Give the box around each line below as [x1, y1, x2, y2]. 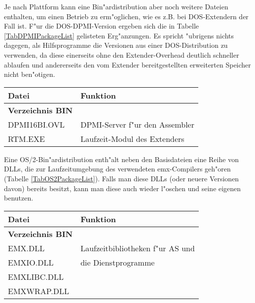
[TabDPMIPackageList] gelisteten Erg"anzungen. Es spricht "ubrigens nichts [4, 30, 234, 40]
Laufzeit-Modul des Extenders [80, 133, 184, 144]
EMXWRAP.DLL [8, 285, 70, 297]
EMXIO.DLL [8, 256, 54, 268]
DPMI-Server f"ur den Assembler [80, 118, 194, 130]
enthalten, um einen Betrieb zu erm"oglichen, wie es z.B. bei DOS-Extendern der [4, 11, 249, 21]
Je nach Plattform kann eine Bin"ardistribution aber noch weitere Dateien [4, 1, 228, 11]
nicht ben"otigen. [4, 69, 55, 79]
